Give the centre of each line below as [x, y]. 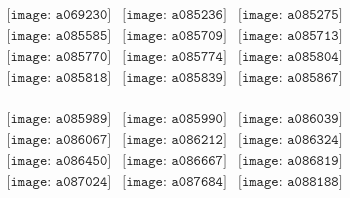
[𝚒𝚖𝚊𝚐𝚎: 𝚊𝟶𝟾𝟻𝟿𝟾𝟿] [59, 119]
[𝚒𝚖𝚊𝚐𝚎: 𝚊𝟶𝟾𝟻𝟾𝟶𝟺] [290, 57]
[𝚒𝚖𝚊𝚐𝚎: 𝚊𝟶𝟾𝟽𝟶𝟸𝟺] [59, 182]
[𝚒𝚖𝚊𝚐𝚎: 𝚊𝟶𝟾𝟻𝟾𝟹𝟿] [174, 78]
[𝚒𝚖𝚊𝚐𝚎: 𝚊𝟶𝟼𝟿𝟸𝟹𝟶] [59, 15]
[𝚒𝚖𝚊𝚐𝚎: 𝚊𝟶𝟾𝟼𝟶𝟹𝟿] [290, 119]
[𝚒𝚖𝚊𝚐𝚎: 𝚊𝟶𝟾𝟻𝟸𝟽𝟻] [290, 15]
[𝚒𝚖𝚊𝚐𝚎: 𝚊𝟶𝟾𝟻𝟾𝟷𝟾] [59, 78]
